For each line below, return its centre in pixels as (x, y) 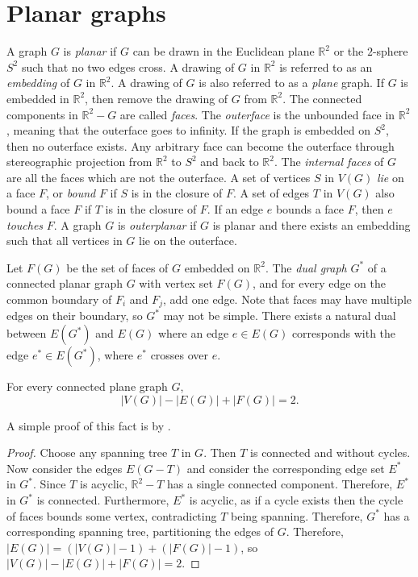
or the (349, 51)
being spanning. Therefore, (297, 515)
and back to (230, 162)
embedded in (38, 98)
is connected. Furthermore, (103, 500)
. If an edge (235, 209)
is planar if (90, 51)
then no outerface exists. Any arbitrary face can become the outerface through (201, 145)
